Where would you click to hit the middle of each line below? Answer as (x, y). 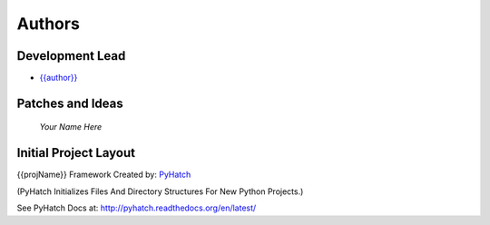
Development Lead (71, 56)
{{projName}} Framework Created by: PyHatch (104, 175)
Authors (49, 24)
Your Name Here (71, 127)
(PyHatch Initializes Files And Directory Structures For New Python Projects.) (160, 191)
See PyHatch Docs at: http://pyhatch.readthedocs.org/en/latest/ (137, 208)
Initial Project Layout (76, 153)
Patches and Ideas (70, 103)
